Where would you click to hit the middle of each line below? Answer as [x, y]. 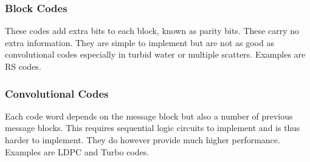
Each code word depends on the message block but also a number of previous [149, 116]
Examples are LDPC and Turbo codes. [77, 151]
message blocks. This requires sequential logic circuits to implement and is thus [153, 128]
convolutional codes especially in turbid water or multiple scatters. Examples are [155, 54]
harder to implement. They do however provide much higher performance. [143, 140]
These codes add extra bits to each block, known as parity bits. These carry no [152, 31]
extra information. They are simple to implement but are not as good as [139, 42]
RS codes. [23, 66]
